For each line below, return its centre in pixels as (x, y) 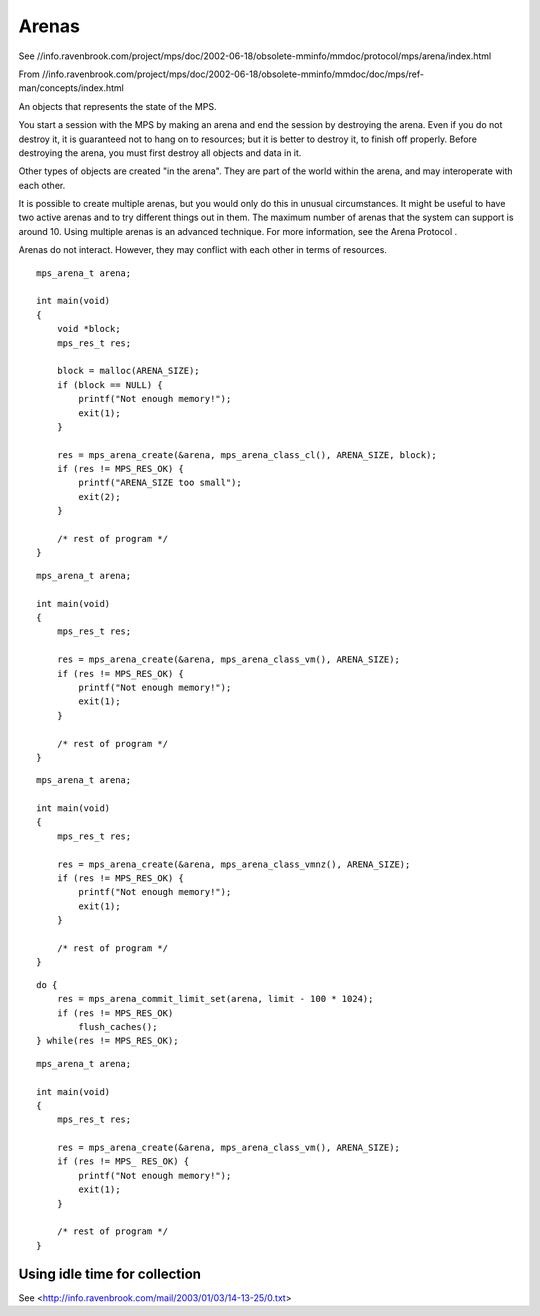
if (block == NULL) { (110, 384)
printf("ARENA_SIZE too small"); (160, 483)
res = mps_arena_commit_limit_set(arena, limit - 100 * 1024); (215, 999)
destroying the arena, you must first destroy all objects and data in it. (160, 152)
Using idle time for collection (110, 1273)
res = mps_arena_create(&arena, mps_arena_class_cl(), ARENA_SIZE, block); (246, 454)
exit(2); (99, 496)
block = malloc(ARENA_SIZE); (128, 371)
